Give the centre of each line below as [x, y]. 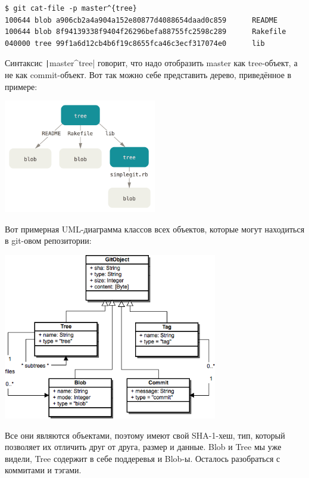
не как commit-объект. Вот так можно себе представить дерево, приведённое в [148, 75]
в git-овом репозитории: [48, 240]
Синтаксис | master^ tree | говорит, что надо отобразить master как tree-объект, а [151, 63]
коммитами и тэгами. [43, 470]
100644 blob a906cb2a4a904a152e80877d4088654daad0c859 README [141, 20]
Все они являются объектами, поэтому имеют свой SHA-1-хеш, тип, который [145, 435]
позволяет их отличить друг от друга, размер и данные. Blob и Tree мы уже [143, 447]
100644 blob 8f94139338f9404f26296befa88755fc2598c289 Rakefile [146, 32]
